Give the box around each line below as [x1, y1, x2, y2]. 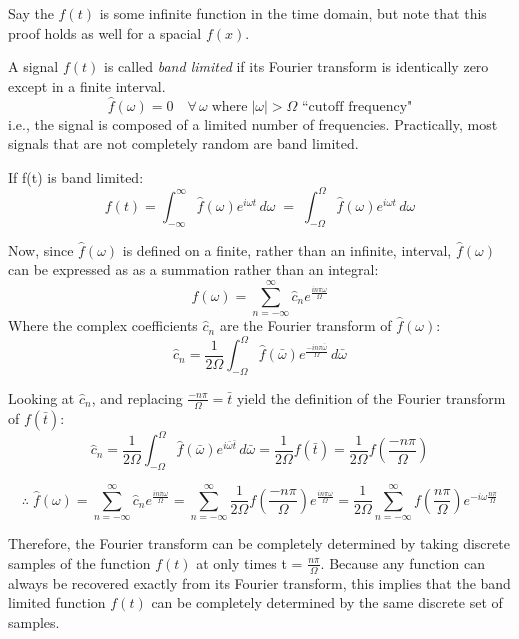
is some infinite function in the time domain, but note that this [99, 3, 487, 23]
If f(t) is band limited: [8, 166, 144, 187]
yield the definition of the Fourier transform [236, 387, 506, 408]
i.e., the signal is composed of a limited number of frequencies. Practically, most [8, 113, 498, 134]
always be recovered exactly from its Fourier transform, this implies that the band [8, 572, 511, 593]
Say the [8, 3, 54, 23]
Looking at [8, 387, 75, 408]
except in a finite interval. [8, 75, 166, 96]
